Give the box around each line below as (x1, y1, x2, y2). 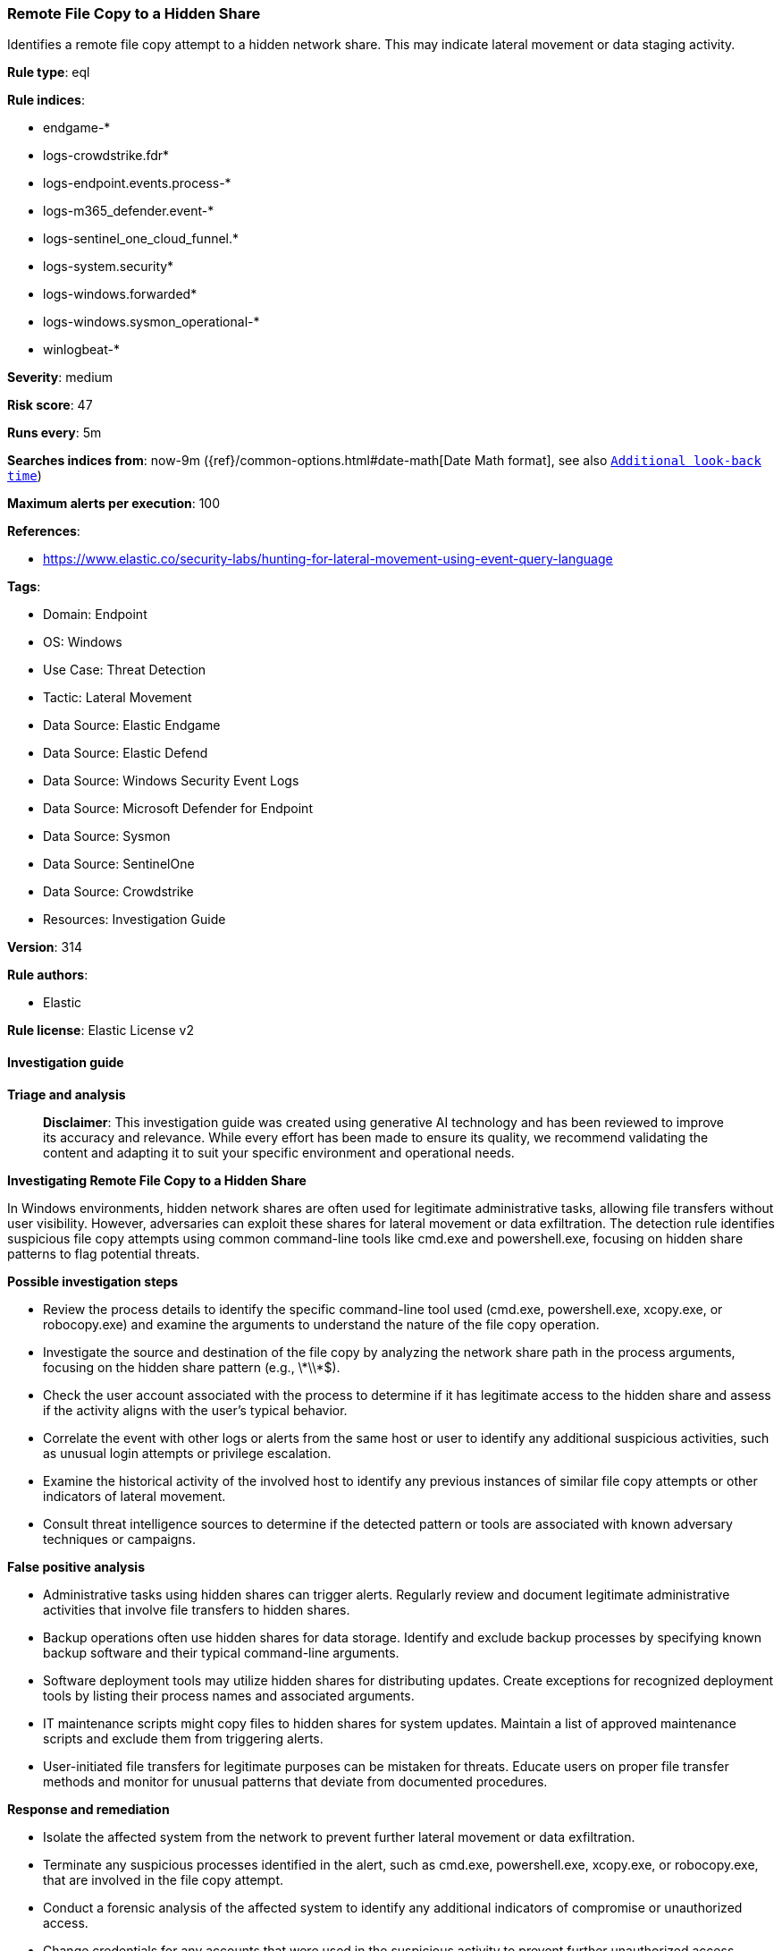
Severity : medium (7, 369, 114, 386)
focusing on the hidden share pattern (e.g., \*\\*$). (43, 1359, 341, 1375)
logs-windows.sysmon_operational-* (43, 314, 260, 330)
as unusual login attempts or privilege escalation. (43, 1445, 332, 1461)
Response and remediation (7, 1801, 170, 1817)
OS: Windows (43, 634, 122, 650)
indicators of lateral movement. (43, 1488, 226, 1504)
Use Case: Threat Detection (43, 662, 206, 678)
